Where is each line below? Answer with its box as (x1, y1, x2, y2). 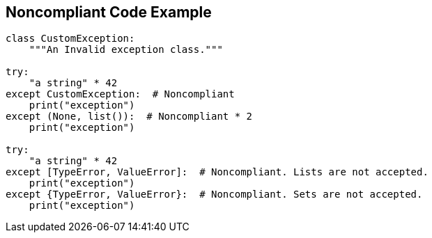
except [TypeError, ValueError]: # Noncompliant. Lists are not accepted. (6, 166, 429, 178)
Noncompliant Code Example (6, 3, 212, 21)
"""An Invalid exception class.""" (29, 44, 223, 56)
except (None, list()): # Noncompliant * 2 (6, 111, 253, 122)
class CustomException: (6, 33, 135, 45)
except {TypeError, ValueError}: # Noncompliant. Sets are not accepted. (6, 189, 423, 200)
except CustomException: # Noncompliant (6, 88, 235, 100)
